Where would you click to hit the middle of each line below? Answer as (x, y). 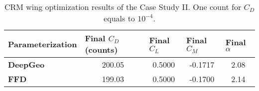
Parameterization (43, 44)
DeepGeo (26, 64)
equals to (119, 18)
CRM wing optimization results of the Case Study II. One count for (123, 7)
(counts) (101, 49)
